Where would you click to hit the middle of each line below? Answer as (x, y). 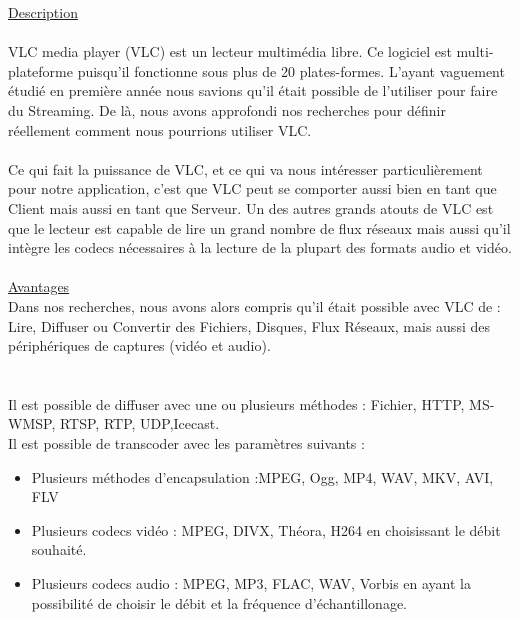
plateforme (40, 70)
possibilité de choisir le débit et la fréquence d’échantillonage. (219, 602)
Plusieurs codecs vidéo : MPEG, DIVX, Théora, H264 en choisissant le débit (266, 529)
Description (43, 12)
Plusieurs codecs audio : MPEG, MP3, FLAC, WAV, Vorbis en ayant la (251, 583)
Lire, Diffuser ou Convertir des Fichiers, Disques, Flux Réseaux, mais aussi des (249, 325)
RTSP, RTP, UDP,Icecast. (139, 423)
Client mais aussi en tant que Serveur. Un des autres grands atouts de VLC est (251, 207)
